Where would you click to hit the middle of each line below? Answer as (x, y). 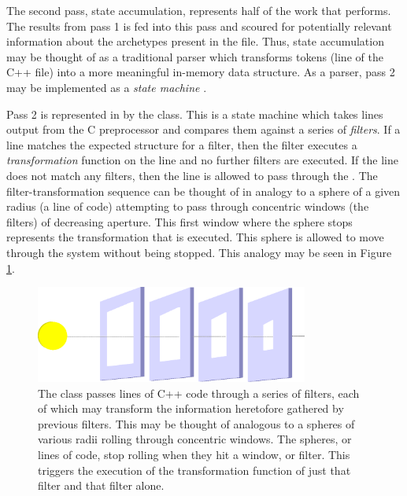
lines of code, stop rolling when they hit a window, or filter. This (194, 454)
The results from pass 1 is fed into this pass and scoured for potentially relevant (199, 26)
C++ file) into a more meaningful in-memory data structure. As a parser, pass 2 (201, 72)
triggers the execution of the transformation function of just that (194, 470)
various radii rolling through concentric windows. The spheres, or (195, 439)
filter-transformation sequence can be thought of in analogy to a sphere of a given (203, 191)
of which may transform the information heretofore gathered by (191, 408)
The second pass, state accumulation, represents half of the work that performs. (199, 10)
